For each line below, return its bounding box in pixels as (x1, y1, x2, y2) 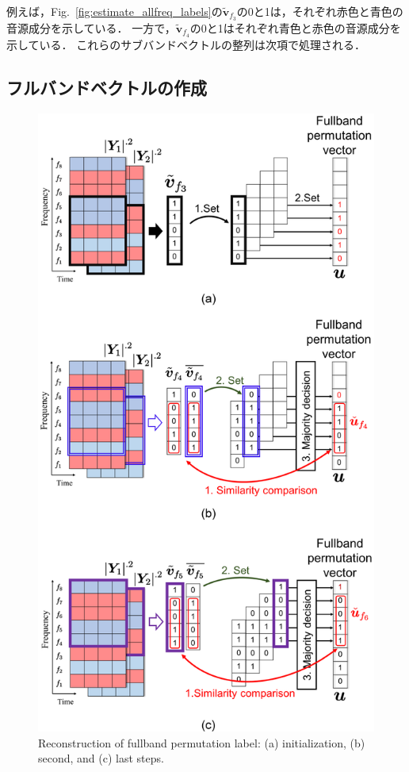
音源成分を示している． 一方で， (6, 19, 176, 36)
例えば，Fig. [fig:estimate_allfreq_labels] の (6, 3, 223, 19)
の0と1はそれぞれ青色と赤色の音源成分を (189, 19, 401, 36)
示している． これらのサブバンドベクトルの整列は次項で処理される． (6, 36, 365, 52)
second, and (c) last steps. (38, 750, 164, 766)
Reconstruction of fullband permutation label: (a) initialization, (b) (38, 734, 365, 751)
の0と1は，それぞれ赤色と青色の (236, 3, 403, 19)
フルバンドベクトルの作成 (6, 75, 208, 99)
